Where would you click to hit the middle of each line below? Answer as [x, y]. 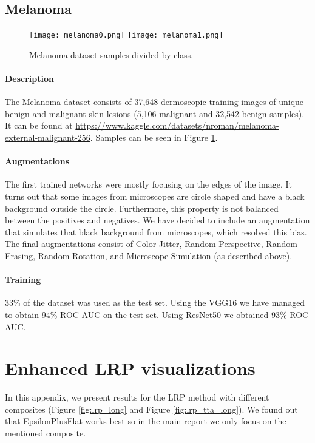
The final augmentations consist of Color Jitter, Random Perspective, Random [151, 244]
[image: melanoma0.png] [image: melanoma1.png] [126, 36]
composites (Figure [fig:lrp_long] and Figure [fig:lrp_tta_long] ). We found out [151, 409]
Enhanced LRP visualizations [130, 368]
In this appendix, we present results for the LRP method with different [137, 397]
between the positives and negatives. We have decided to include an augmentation [157, 220]
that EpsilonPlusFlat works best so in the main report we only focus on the [146, 421]
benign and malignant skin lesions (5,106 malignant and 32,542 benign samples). [155, 113]
